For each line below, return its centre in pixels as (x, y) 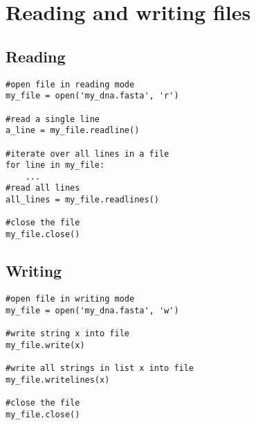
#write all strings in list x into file (100, 368)
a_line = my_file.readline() (73, 131)
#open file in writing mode (70, 298)
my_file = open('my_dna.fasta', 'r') (92, 96)
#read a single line (53, 119)
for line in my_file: (55, 165)
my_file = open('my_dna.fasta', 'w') (92, 310)
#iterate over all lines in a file (88, 154)
